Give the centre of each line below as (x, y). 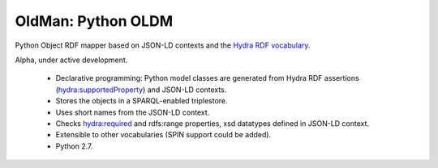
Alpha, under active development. (71, 60)
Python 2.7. (74, 146)
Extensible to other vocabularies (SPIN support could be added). (163, 135)
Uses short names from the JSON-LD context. (133, 112)
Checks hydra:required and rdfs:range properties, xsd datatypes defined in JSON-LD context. (212, 123)
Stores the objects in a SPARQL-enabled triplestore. (142, 101)
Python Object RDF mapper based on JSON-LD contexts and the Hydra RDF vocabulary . (163, 45)
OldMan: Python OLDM (94, 21)
